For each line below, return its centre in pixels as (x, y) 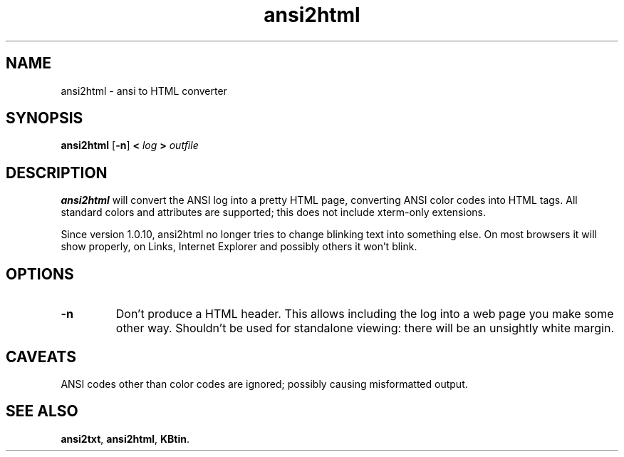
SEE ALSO (42, 411)
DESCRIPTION (57, 173)
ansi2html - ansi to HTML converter (144, 91)
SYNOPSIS (45, 118)
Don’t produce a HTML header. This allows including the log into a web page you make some (365, 314)
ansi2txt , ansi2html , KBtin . (125, 438)
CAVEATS (41, 356)
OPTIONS (40, 274)
